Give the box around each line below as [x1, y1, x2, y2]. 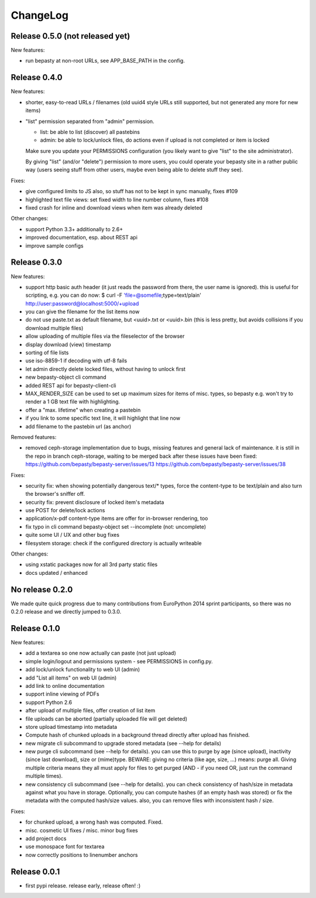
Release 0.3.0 [11, 258, 63, 268]
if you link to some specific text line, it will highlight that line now [25, 414, 181, 421]
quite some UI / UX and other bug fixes [25, 532, 120, 539]
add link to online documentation [25, 682, 105, 689]
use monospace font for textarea [25, 843, 105, 850]
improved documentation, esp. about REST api [25, 234, 138, 241]
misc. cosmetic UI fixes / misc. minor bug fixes [25, 827, 138, 834]
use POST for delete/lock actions [25, 507, 105, 514]
